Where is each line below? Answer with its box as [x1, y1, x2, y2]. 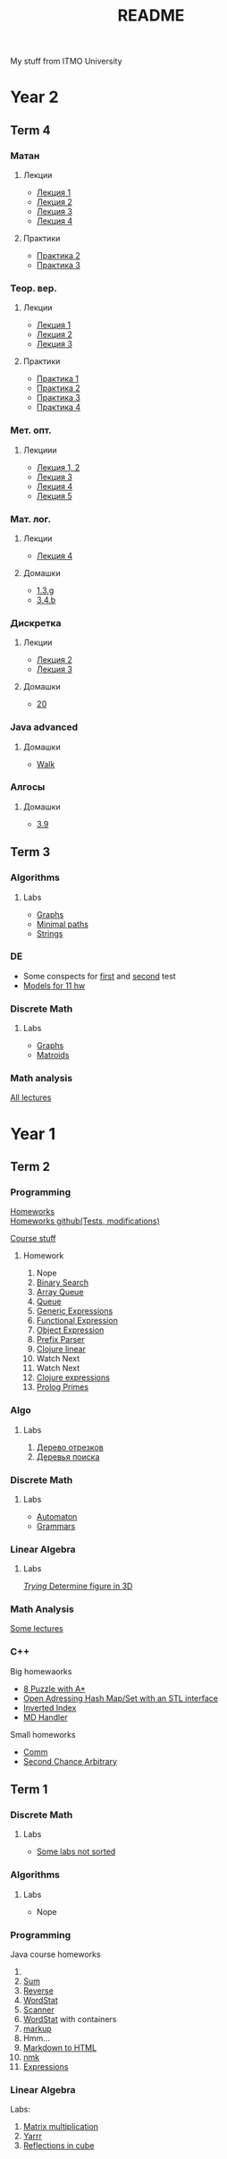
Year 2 [10, 87, 59, 107]
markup [22, 2023, 52, 2035]
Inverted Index [22, 1702, 77, 1713]
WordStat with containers [22, 2014, 117, 2025]
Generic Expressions [36, 1306, 113, 1317]
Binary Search [36, 1277, 89, 1288]
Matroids [36, 1050, 70, 1061]
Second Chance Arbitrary [22, 1756, 118, 1766]
